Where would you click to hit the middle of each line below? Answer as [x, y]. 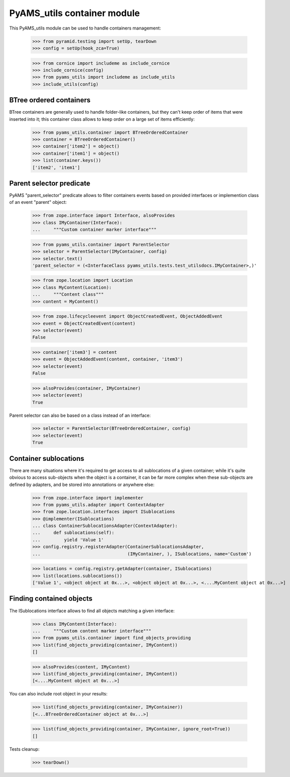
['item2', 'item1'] [56, 167]
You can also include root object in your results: [58, 694]
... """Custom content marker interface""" [92, 631]
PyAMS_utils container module [75, 13]
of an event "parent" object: [38, 202]
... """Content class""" [68, 295]
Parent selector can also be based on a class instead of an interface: [80, 415]
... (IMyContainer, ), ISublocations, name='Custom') [142, 554]
